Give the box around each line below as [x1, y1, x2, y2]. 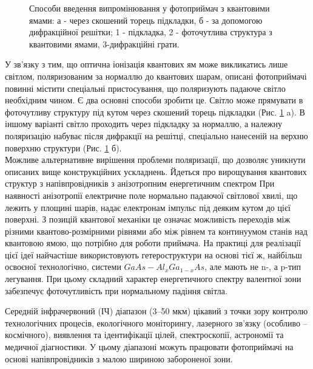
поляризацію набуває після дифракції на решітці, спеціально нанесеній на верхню [5, 129, 308, 142]
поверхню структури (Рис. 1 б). [5, 141, 122, 154]
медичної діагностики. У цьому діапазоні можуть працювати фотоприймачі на [5, 340, 294, 353]
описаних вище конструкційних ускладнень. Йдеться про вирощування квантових [5, 165, 307, 178]
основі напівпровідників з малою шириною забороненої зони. [5, 352, 233, 365]
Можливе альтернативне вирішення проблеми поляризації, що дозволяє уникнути [5, 153, 306, 166]
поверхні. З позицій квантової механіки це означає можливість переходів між [5, 213, 291, 226]
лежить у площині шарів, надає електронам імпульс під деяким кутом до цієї [5, 201, 291, 213]
